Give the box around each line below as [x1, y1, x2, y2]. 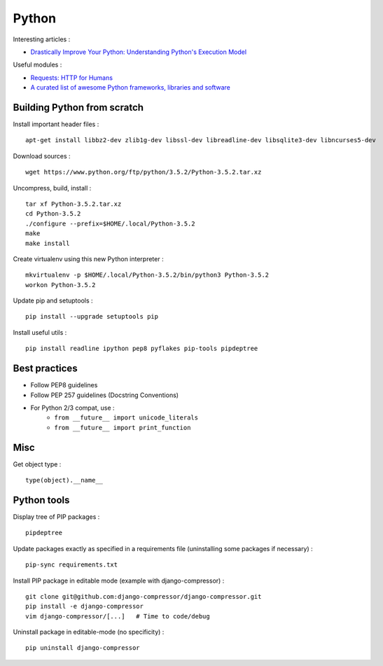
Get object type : [13, 459, 62, 469]
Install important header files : [13, 120, 99, 129]
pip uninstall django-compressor [25, 644, 140, 652]
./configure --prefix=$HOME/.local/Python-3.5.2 [25, 219, 195, 228]
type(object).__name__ [25, 476, 104, 485]
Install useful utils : [13, 328, 67, 336]
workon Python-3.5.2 [25, 281, 96, 289]
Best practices [13, 363, 78, 375]
